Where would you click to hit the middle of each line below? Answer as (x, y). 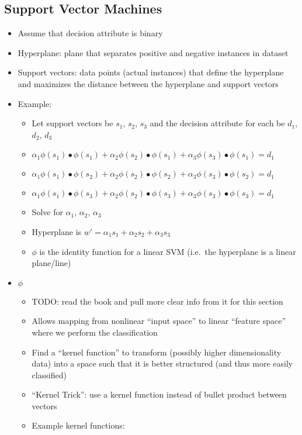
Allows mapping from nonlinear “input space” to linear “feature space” (159, 321)
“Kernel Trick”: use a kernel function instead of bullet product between (159, 394)
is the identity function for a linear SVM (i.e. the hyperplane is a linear (168, 251)
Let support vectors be (72, 123)
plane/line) (51, 263)
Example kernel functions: (78, 425)
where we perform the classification (95, 332)
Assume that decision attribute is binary (90, 33)
